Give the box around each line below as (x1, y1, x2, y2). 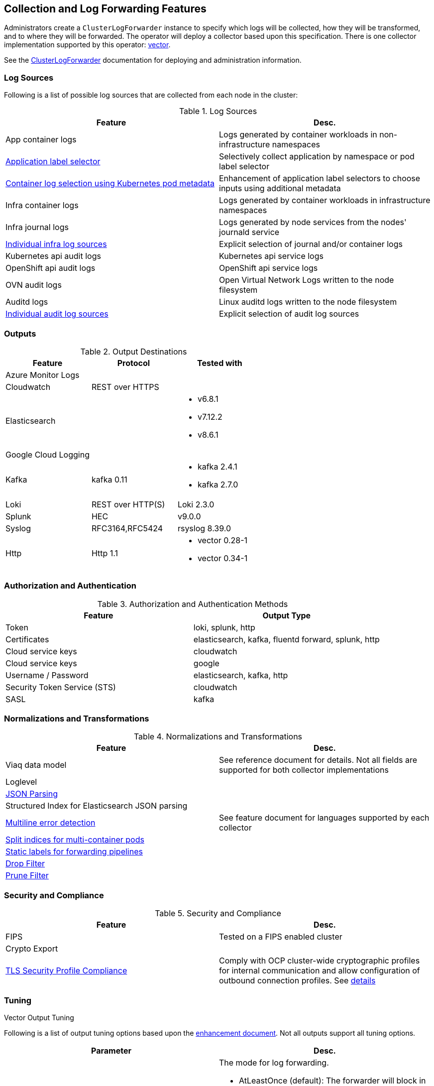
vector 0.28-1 (197, 535, 248, 545)
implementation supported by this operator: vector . (4, 40, 171, 49)
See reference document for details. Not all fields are (219, 755, 418, 765)
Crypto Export (5, 944, 58, 954)
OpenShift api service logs (219, 263, 318, 273)
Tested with (197, 358, 242, 368)
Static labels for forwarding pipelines (5, 846, 143, 857)
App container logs (5, 134, 77, 145)
